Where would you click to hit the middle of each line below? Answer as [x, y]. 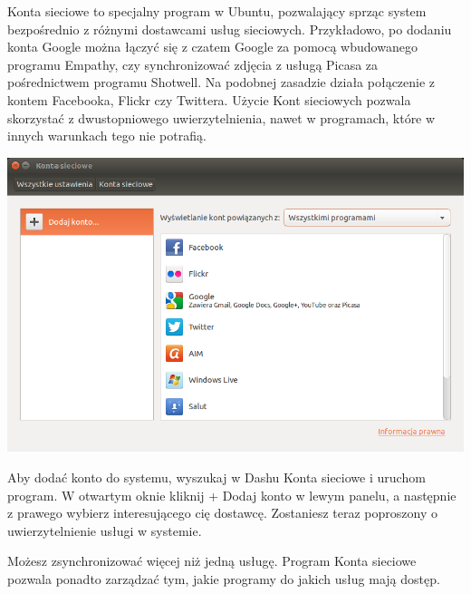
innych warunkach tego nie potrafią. [107, 136]
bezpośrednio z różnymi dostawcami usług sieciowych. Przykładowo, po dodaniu [230, 29]
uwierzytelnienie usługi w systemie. [105, 530]
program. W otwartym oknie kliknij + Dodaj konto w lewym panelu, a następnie [232, 495]
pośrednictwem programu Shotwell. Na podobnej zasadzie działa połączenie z [221, 82]
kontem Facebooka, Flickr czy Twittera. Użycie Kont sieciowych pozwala [209, 99]
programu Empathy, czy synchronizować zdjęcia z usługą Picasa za [193, 64]
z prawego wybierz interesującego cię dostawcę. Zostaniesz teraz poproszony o [222, 513]
